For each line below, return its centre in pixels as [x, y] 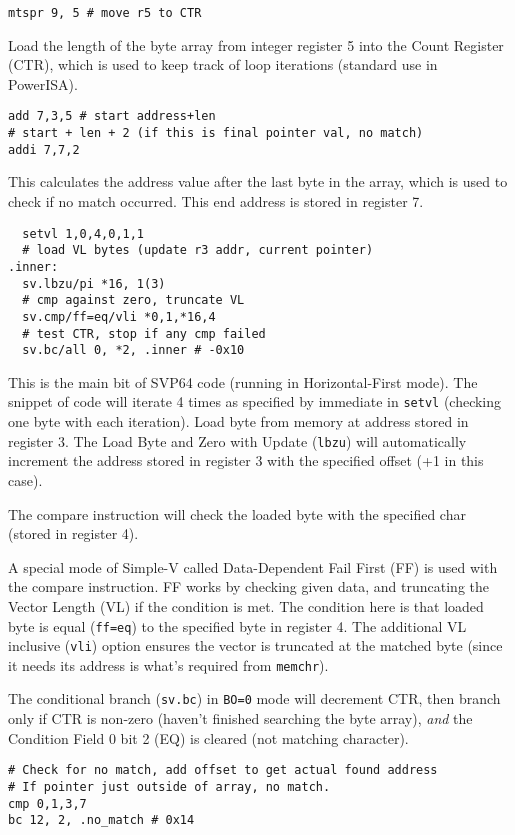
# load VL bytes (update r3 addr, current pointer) [198, 250]
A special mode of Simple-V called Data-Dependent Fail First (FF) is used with [253, 566]
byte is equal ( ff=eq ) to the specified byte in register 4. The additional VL [237, 625]
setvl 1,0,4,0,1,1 [83, 233]
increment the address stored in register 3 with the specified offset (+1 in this [246, 460]
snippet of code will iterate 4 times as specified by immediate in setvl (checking [255, 401]
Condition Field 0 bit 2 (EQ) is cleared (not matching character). [208, 737]
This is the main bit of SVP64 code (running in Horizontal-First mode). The [243, 381]
